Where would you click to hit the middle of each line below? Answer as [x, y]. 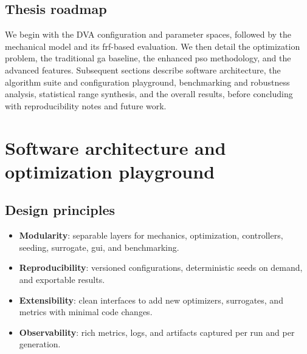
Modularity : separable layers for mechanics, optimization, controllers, [151, 235]
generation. [40, 344]
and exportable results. [62, 279]
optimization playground [110, 171]
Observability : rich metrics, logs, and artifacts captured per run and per [157, 332]
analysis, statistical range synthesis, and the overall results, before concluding [149, 94]
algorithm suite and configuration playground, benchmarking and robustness [147, 82]
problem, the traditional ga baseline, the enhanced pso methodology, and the [148, 58]
